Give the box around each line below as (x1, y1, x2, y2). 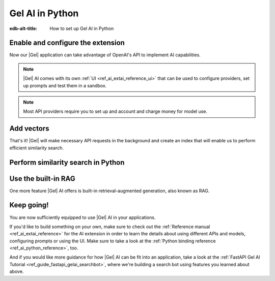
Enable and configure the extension (9, 39, 125, 47)
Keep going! (9, 201, 49, 209)
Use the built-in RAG (9, 174, 76, 183)
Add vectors (9, 124, 49, 133)
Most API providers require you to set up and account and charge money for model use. (23, 108, 208, 114)
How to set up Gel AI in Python (49, 25, 114, 32)
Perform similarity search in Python (9, 158, 125, 167)
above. (9, 268, 24, 274)
